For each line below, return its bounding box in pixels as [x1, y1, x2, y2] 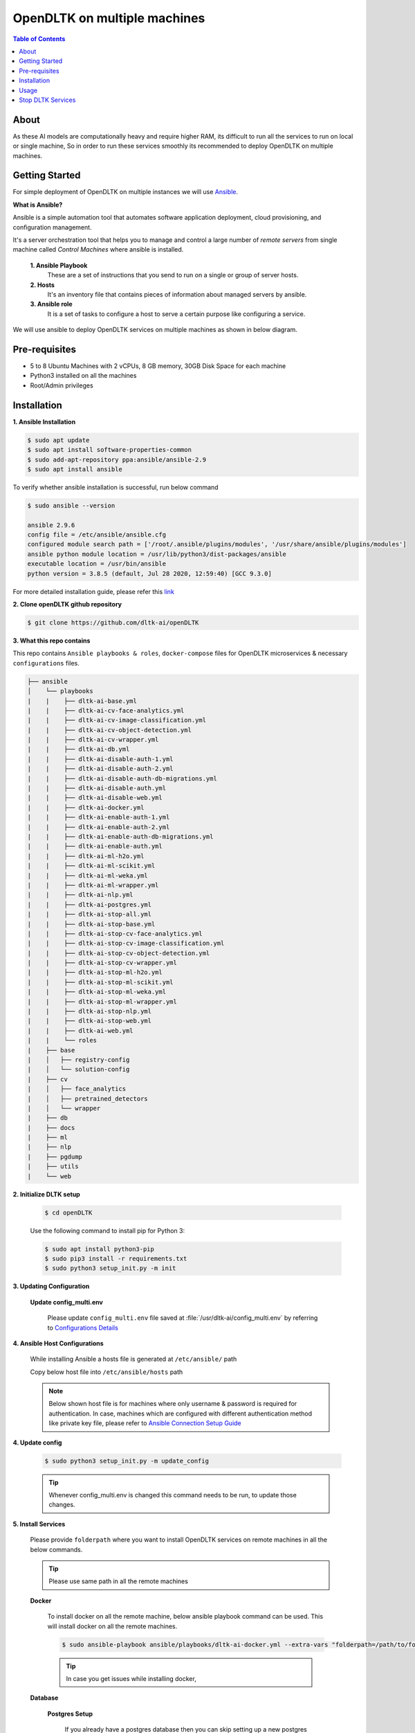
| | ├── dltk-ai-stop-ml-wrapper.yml [27, 998, 178, 1005]
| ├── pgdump [27, 1153, 83, 1160]
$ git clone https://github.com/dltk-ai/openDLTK [27, 618, 199, 627]
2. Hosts [30, 281, 55, 289]
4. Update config [12, 1438, 62, 1447]
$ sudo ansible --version [27, 501, 116, 510]
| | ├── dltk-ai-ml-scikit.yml [27, 862, 156, 870]
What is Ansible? [12, 200, 63, 209]
